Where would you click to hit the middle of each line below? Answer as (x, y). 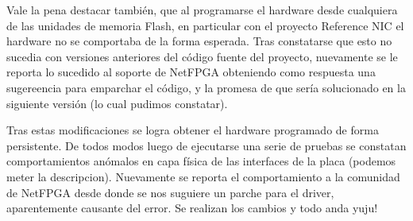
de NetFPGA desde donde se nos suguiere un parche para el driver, (170, 192)
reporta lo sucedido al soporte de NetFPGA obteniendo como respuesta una (191, 72)
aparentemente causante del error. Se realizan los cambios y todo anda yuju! (192, 208)
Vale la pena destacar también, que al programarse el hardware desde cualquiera (202, 10)
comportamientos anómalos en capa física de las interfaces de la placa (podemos (201, 161)
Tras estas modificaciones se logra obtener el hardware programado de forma (193, 130)
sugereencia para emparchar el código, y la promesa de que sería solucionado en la (206, 87)
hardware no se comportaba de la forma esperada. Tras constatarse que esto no (199, 41)
